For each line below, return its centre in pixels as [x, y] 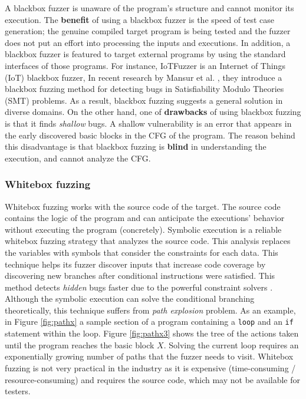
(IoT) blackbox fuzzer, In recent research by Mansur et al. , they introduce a [144, 77]
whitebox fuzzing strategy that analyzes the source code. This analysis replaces [148, 241]
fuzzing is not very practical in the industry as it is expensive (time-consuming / [150, 367]
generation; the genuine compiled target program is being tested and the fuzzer [148, 31]
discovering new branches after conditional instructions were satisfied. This [140, 276]
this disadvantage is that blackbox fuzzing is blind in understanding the [136, 146]
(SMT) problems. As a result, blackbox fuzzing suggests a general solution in [144, 100]
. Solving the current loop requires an [231, 344]
